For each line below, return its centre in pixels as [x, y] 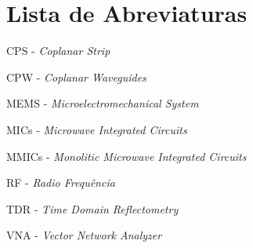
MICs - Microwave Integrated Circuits [97, 129]
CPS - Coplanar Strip [58, 51]
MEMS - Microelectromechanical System [103, 103]
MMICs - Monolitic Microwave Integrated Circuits [127, 156]
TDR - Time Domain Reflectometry [92, 208]
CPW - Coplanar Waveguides [76, 77]
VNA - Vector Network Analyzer [84, 235]
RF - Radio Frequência [61, 182]
